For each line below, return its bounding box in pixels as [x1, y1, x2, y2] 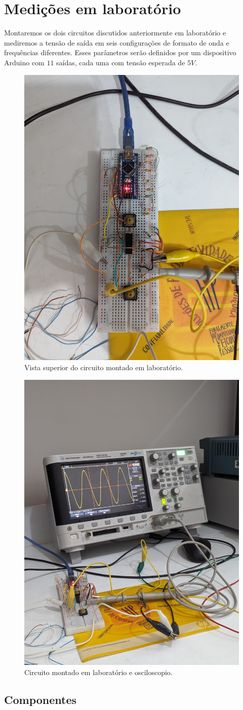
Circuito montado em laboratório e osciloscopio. [24, 667, 173, 677]
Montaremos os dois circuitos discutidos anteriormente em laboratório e [4, 27, 226, 38]
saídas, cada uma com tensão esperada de [56, 57, 185, 67]
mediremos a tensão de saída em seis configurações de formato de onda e [4, 37, 229, 48]
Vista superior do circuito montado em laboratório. [24, 362, 183, 372]
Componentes [4, 691, 77, 707]
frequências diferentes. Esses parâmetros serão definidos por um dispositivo [4, 47, 236, 58]
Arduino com [4, 57, 45, 67]
